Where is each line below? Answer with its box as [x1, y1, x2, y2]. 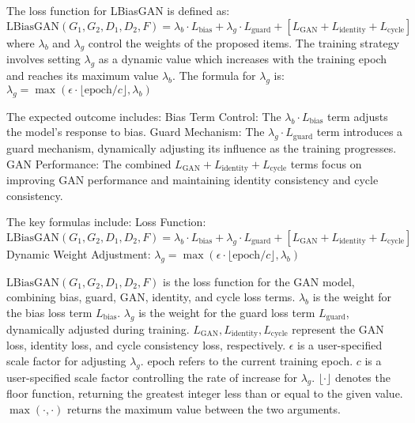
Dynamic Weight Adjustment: [6, 246, 151, 262]
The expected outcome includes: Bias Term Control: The [6, 108, 281, 124]
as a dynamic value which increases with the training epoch [98, 51, 387, 67]
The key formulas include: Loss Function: [6, 213, 206, 230]
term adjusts [326, 108, 388, 124]
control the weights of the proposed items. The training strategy [88, 34, 400, 51]
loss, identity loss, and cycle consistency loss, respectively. [6, 337, 286, 353]
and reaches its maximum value [6, 67, 159, 84]
